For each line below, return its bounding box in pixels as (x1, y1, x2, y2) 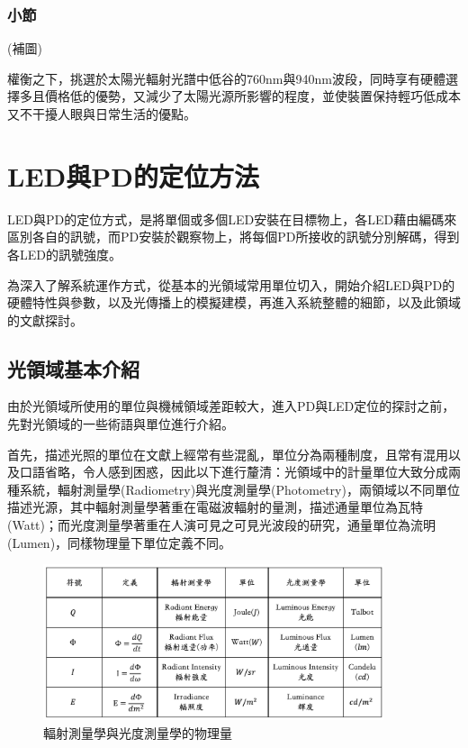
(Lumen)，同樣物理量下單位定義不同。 (7, 533, 232, 552)
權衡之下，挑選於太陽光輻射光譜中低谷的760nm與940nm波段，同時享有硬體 (7, 68, 445, 87)
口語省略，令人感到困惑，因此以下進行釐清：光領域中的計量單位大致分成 (19, 462, 448, 481)
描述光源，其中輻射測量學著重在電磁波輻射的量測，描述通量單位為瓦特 (7, 497, 423, 516)
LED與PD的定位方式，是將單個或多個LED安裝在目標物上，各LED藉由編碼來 (7, 209, 457, 228)
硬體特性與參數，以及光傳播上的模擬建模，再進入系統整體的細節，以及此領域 (7, 293, 461, 312)
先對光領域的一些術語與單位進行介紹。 (7, 415, 234, 433)
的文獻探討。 (7, 310, 83, 329)
